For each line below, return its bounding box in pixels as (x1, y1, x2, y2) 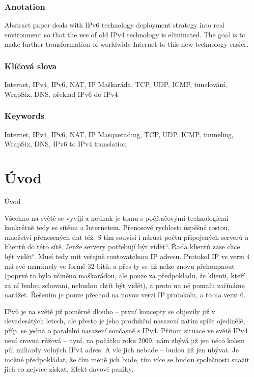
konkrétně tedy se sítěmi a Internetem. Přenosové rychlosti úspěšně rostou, (4, 222, 230, 232)
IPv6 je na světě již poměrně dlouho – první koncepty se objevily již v (4, 306, 215, 316)
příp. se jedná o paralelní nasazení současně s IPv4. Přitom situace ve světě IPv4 (4, 325, 248, 336)
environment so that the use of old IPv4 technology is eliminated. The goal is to (4, 29, 246, 39)
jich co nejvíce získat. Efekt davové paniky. (4, 364, 134, 374)
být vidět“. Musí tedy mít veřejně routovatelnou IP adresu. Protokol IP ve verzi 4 (4, 251, 250, 261)
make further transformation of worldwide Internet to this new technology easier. (4, 39, 249, 49)
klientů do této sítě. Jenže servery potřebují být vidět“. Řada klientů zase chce (4, 241, 240, 252)
